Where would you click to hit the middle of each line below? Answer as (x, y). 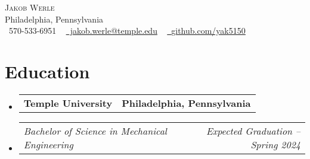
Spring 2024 (275, 144)
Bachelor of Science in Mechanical (95, 131)
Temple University (68, 103)
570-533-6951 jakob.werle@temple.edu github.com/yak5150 (127, 31)
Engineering (48, 144)
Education (47, 71)
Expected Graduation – (253, 131)
